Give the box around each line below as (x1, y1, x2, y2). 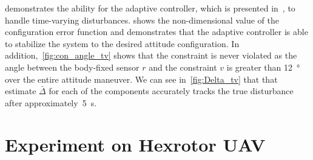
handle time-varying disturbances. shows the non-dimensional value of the (5, 13, 279, 26)
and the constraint (149, 60, 217, 73)
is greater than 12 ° (226, 60, 300, 73)
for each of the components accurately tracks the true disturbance (49, 85, 294, 97)
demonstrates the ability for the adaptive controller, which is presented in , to (5, 2, 295, 14)
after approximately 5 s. (5, 96, 97, 109)
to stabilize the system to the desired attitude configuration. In (5, 37, 240, 50)
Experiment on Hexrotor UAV (5, 132, 266, 156)
